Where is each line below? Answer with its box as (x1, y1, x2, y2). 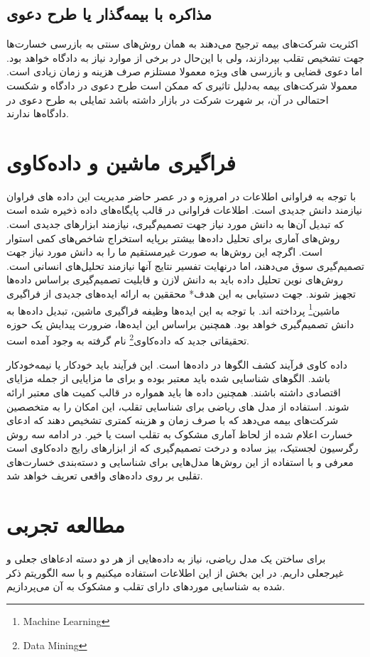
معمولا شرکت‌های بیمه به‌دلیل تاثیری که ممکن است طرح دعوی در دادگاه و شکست (6, 77, 358, 92)
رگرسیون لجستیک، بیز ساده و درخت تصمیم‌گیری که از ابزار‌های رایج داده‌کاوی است (6, 440, 359, 455)
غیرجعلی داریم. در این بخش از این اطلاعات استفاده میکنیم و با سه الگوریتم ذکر (6, 565, 344, 580)
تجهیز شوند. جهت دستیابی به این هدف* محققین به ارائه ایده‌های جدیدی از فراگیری (6, 286, 356, 301)
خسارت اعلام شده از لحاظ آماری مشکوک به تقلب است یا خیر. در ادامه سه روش (6, 426, 353, 441)
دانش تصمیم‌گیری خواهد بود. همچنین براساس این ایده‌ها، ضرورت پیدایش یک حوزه (6, 316, 354, 331)
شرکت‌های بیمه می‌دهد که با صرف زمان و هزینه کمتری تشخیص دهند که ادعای (6, 413, 339, 428)
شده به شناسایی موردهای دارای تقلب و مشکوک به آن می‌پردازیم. (6, 579, 285, 594)
